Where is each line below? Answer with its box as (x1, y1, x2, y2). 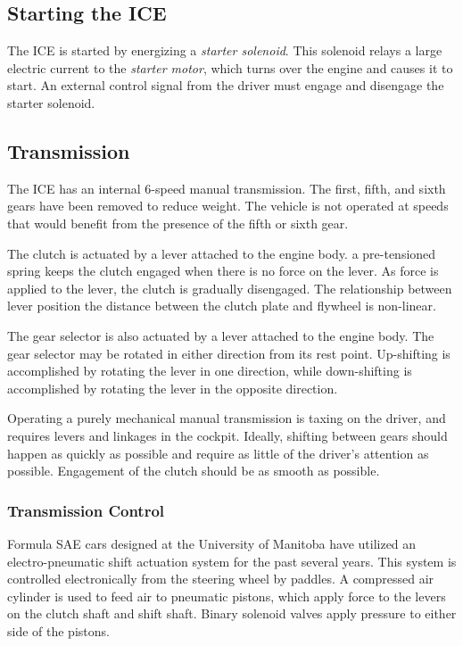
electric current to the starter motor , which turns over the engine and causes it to (7, 58, 453, 77)
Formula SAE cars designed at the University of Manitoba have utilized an (7, 534, 417, 552)
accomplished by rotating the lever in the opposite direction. (7, 378, 338, 397)
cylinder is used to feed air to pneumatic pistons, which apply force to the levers (7, 586, 446, 605)
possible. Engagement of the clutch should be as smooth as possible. (7, 461, 380, 480)
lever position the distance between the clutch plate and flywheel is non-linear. (7, 296, 436, 315)
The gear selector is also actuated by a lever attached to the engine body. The (7, 326, 434, 344)
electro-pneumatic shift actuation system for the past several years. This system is (7, 551, 457, 570)
